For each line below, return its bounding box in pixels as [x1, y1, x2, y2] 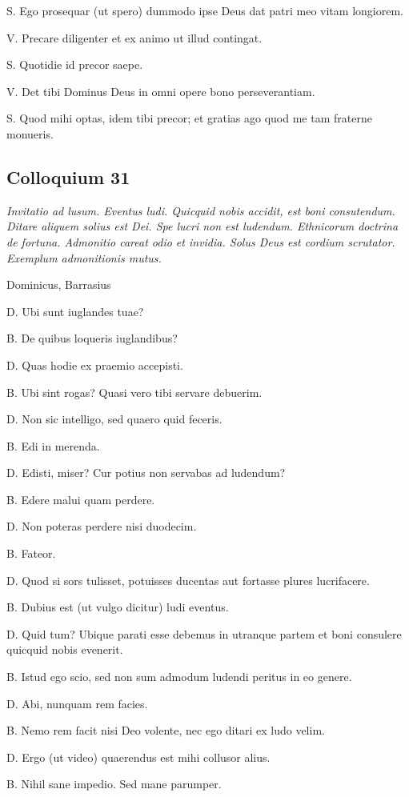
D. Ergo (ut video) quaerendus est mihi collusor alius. [6, 748, 271, 765]
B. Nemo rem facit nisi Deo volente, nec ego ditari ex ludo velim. [6, 722, 325, 739]
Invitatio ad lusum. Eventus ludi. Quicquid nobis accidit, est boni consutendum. [6, 202, 395, 218]
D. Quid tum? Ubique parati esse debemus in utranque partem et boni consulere [6, 625, 402, 642]
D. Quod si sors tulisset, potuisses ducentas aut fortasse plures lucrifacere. [6, 571, 370, 588]
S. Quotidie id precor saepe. [6, 56, 143, 73]
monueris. [6, 125, 54, 142]
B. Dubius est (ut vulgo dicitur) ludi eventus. [6, 599, 229, 615]
